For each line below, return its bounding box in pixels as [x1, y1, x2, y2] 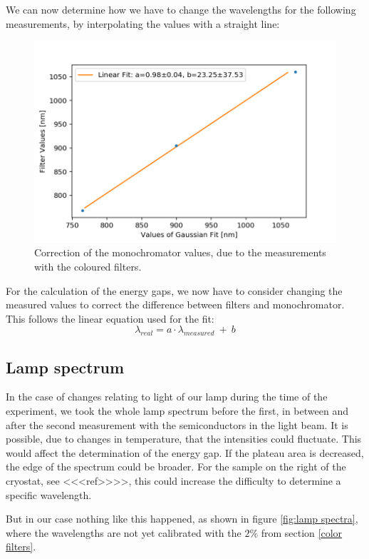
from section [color [261, 525, 343, 540]
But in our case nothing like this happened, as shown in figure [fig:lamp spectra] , [6, 511, 358, 526]
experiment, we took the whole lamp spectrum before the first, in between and [6, 403, 348, 418]
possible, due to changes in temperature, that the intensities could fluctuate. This [6, 431, 362, 446]
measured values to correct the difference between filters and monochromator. [6, 297, 345, 312]
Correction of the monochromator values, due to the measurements [34, 245, 326, 260]
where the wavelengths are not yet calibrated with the [6, 525, 241, 540]
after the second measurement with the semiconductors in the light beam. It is [6, 417, 348, 432]
